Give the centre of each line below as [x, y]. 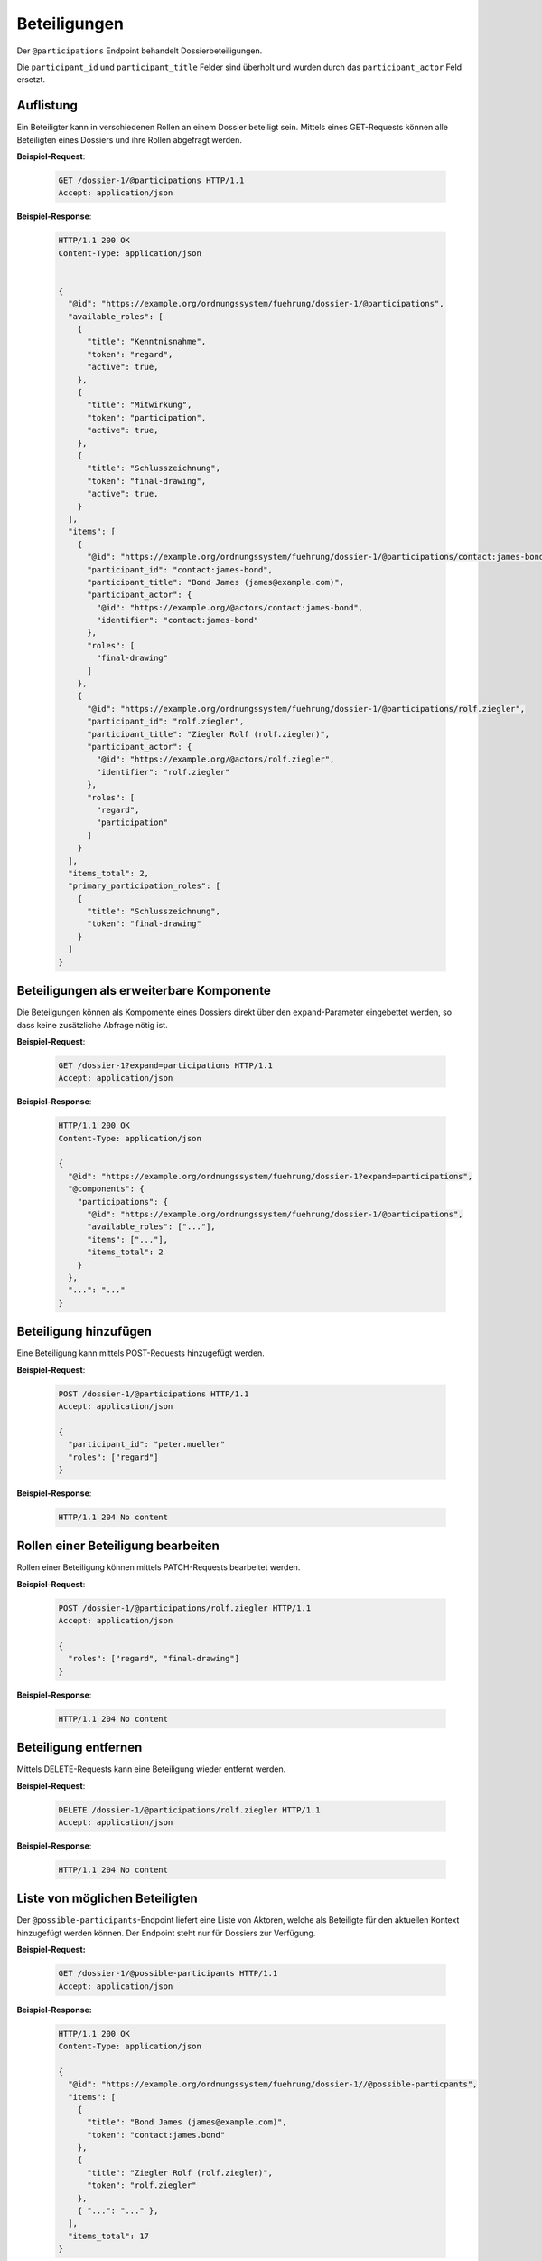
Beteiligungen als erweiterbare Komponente [144, 991]
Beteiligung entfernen [79, 1748]
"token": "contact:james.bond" [156, 2135]
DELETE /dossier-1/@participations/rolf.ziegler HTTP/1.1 [189, 1810]
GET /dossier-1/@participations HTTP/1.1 [151, 180]
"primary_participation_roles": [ [145, 886]
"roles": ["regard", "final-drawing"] [154, 1659]
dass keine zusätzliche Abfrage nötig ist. [92, 1025]
